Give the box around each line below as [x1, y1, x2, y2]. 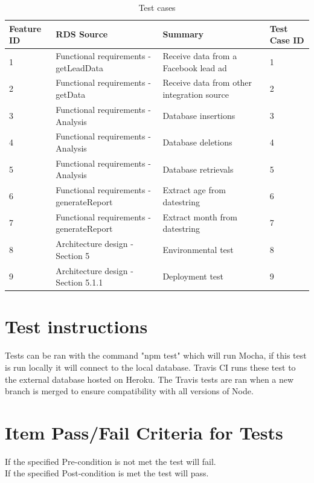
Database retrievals [162, 162, 234, 175]
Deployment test [162, 270, 224, 283]
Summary [162, 28, 204, 40]
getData [56, 88, 86, 101]
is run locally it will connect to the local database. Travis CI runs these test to [5, 360, 296, 373]
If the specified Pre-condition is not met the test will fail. [5, 455, 216, 467]
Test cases [138, 1, 176, 13]
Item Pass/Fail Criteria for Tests [5, 420, 283, 444]
